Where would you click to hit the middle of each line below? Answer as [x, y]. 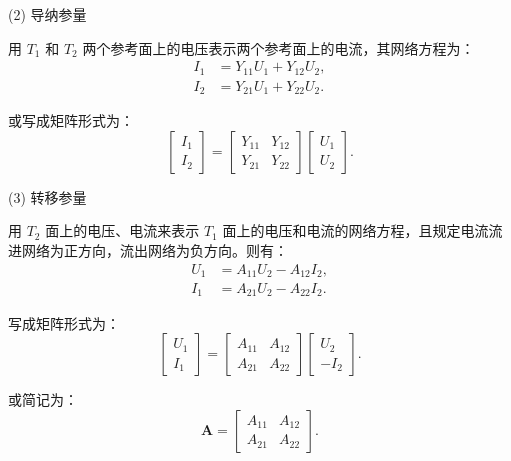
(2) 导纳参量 [47, 14]
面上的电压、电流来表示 [122, 230]
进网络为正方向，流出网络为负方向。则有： [148, 249]
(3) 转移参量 [47, 196]
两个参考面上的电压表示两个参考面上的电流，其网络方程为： [278, 47]
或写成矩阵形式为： [71, 120]
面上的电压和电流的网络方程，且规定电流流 [362, 230]
